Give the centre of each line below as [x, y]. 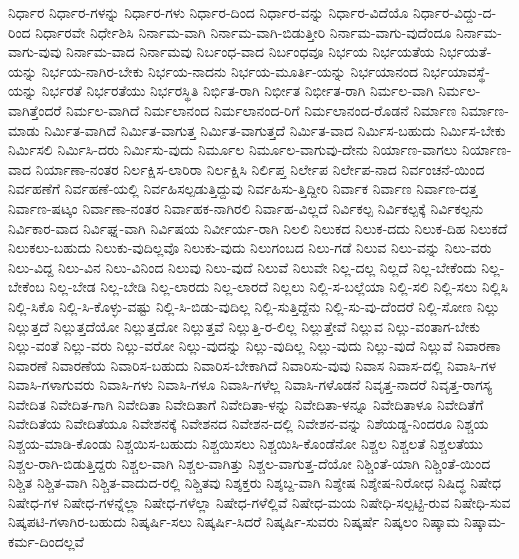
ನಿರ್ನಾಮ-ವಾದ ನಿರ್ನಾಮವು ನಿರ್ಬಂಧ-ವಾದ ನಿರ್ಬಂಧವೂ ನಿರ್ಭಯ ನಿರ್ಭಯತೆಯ [250, 51]
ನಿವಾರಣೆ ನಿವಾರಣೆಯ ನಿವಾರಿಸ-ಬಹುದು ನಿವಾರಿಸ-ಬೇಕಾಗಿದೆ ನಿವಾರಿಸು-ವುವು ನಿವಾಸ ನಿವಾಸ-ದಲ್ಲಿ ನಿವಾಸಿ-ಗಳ [252, 364]
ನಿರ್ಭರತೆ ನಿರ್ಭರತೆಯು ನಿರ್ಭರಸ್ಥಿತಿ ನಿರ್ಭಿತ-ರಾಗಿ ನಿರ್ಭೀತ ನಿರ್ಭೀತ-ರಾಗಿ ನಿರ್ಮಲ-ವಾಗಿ [237, 90]
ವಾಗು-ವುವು [35, 51]
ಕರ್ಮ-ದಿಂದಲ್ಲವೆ [46, 541]
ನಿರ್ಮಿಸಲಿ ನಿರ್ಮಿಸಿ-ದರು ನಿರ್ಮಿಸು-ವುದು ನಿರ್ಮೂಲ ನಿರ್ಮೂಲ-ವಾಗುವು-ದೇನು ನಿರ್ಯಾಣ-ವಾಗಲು [233, 149]
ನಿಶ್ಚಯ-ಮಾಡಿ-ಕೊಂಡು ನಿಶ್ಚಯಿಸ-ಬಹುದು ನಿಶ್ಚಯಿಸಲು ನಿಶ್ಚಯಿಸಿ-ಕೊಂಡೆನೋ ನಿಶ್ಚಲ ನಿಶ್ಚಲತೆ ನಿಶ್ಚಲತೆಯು [245, 443]
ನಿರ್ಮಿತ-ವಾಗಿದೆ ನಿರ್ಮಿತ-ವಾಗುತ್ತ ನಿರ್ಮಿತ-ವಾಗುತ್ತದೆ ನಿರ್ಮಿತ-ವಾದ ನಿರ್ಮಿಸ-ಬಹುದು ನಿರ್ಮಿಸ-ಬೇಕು [275, 129]
